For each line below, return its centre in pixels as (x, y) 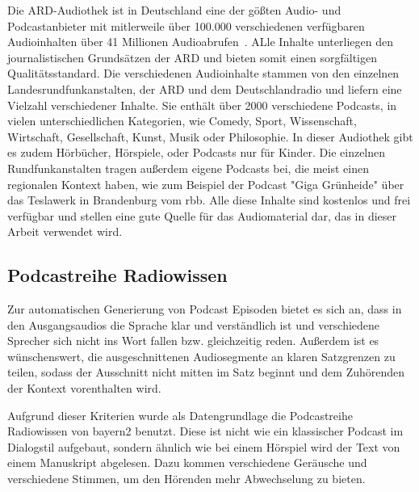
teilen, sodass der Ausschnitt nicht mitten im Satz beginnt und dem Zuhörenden (206, 372)
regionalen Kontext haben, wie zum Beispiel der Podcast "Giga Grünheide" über (206, 184)
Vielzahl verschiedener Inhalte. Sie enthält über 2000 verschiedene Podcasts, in (202, 105)
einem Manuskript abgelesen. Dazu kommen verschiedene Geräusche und (187, 463)
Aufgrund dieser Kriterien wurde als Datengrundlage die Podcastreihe (180, 415)
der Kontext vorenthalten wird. (84, 388)
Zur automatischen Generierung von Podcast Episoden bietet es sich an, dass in (205, 309)
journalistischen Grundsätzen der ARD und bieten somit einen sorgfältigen (193, 57)
